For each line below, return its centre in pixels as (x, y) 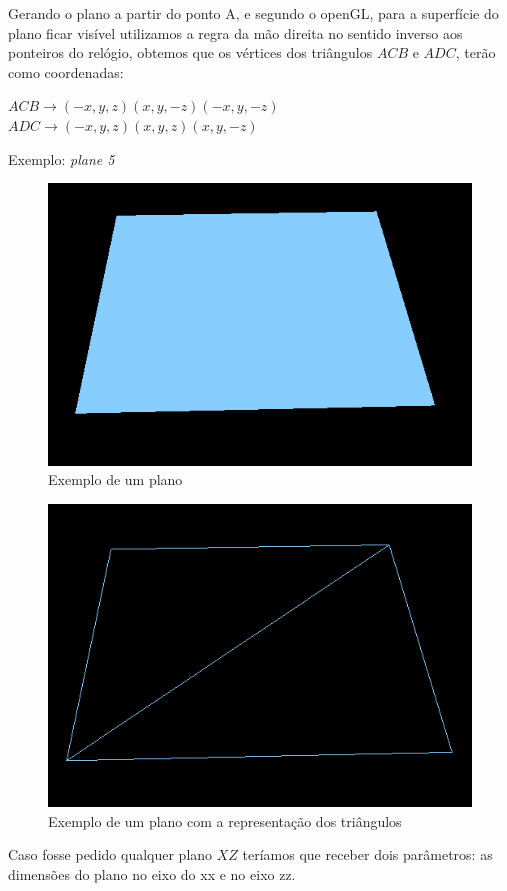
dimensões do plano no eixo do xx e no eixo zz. (152, 873)
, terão (475, 52)
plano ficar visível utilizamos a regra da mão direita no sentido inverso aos (235, 32)
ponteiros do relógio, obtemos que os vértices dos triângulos (190, 52)
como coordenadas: (66, 71)
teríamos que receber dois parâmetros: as (367, 854)
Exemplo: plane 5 (61, 158)
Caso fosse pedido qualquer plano (110, 854)
